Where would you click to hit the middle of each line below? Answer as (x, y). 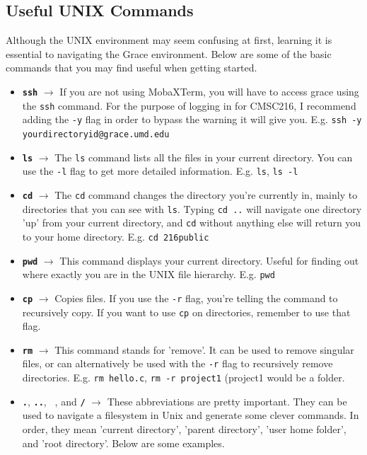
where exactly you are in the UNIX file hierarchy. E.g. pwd (148, 274)
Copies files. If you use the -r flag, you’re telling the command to (196, 298)
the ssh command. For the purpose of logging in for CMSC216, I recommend (189, 105)
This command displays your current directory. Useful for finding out (209, 260)
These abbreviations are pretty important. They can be (227, 401)
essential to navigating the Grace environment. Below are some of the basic (169, 53)
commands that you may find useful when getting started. (132, 68)
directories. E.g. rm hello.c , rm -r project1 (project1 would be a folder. (183, 378)
